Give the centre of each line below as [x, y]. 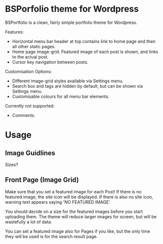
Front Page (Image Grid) [42, 180]
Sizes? [12, 165]
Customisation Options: [28, 71]
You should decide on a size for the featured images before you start [74, 211]
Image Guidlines [30, 153]
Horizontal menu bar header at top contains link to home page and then [84, 41]
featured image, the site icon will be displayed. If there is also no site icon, [79, 197]
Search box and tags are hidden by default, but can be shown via [77, 86]
